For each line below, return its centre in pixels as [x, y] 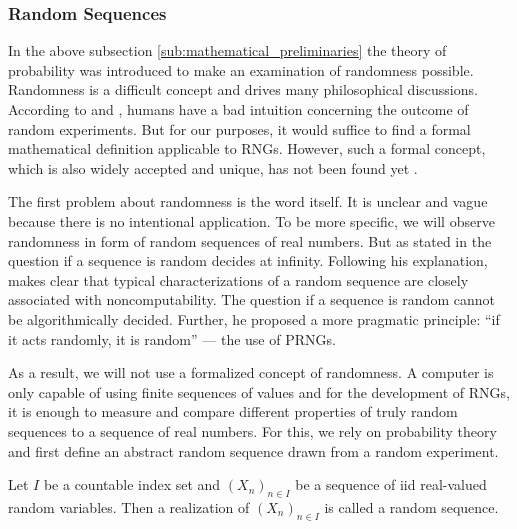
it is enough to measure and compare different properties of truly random [233, 411]
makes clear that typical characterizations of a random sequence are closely [238, 279]
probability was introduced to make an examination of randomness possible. [241, 69]
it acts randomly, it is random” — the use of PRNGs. [172, 338]
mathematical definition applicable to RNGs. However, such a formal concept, [247, 148]
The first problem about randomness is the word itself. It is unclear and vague [248, 201]
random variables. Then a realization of [129, 506]
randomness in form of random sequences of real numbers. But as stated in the [250, 240]
